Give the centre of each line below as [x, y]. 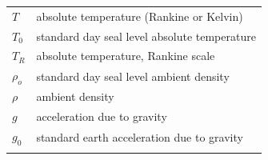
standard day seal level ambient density [133, 76]
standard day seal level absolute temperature [146, 36]
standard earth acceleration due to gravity [140, 136]
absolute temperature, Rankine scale [126, 56]
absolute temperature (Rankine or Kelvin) [140, 16]
